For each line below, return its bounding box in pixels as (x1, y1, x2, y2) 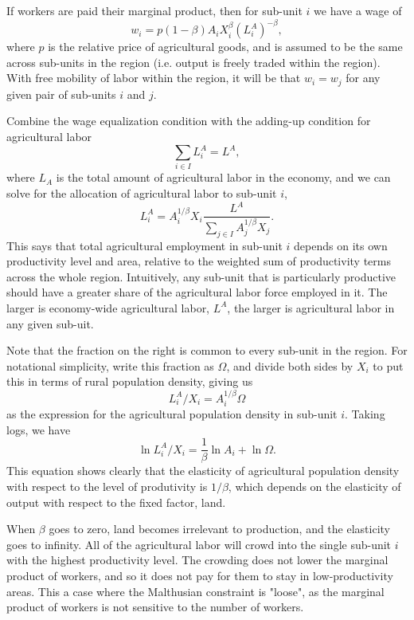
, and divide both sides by (226, 357, 353, 374)
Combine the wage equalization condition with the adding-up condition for (6, 112, 371, 129)
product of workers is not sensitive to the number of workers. (6, 598, 304, 615)
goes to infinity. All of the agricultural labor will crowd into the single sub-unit (6, 536, 392, 552)
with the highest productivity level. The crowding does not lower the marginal (6, 551, 389, 568)
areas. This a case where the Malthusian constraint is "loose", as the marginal (6, 583, 385, 599)
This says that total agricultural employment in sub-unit (6, 237, 283, 253)
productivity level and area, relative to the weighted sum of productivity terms (6, 253, 391, 269)
